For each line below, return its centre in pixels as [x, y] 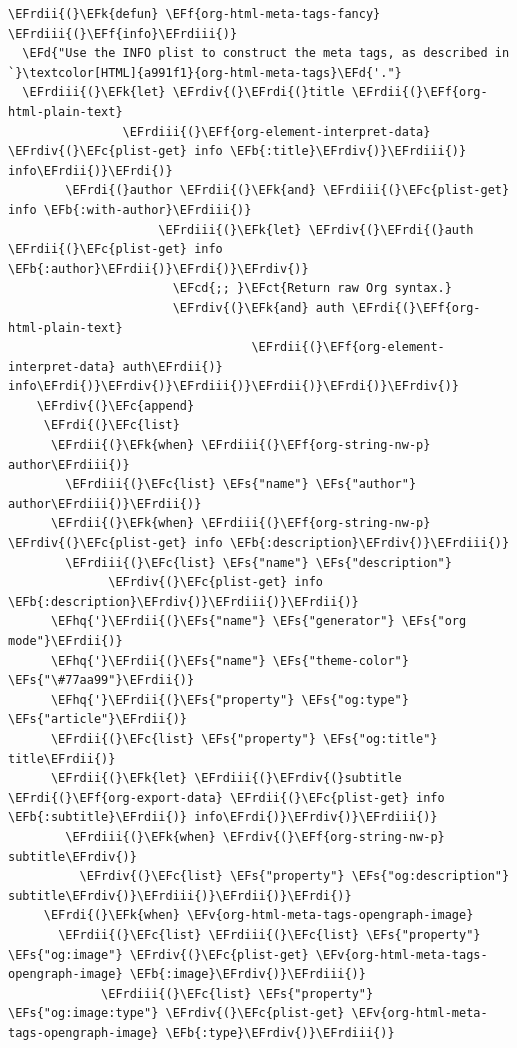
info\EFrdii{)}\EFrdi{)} [90, 170]
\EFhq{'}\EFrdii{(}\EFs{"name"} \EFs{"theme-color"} [229, 660]
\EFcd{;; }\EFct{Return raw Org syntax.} [312, 288]
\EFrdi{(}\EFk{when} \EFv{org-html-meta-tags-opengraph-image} [258, 915]
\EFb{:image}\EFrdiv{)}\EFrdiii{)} [247, 974]
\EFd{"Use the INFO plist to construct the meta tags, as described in [266, 53]
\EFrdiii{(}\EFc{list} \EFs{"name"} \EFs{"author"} [241, 484]
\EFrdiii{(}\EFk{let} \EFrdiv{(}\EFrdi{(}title [183, 92]
